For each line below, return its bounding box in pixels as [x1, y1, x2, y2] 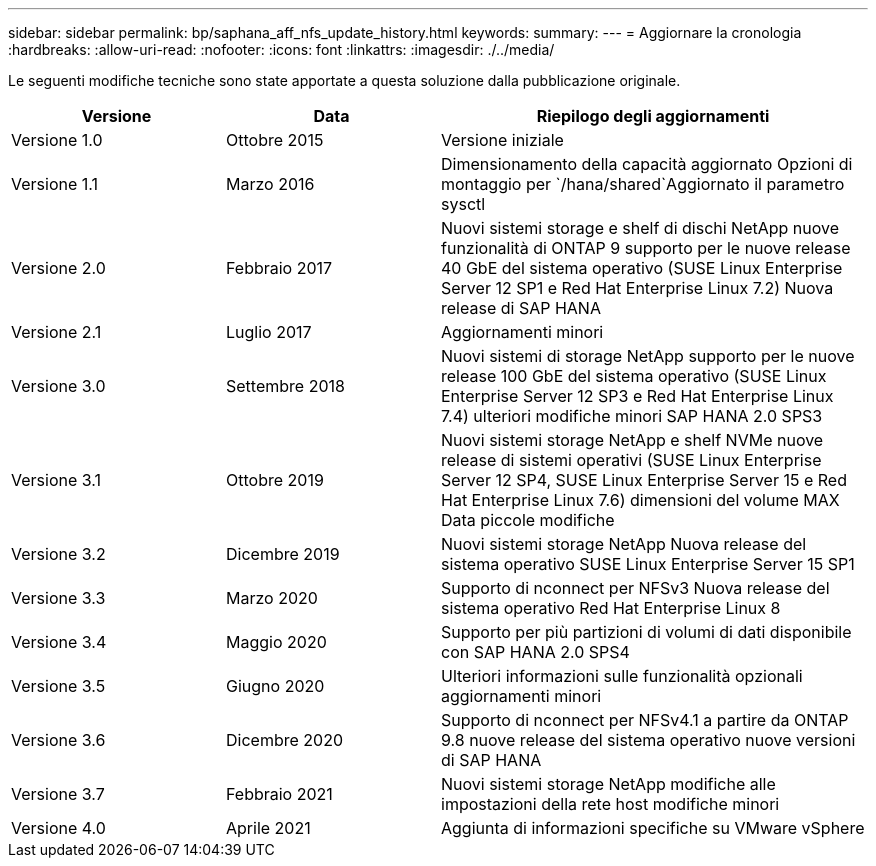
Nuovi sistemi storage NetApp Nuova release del [441, 534, 807, 554]
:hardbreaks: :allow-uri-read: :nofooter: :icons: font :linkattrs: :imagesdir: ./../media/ [8, 41, 555, 58]
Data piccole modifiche [441, 510, 615, 530]
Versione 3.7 [11, 784, 105, 804]
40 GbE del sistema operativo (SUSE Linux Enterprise [441, 258, 843, 278]
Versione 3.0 [11, 376, 106, 396]
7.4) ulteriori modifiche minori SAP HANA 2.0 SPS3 [441, 406, 823, 426]
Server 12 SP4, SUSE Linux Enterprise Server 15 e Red [441, 470, 847, 490]
